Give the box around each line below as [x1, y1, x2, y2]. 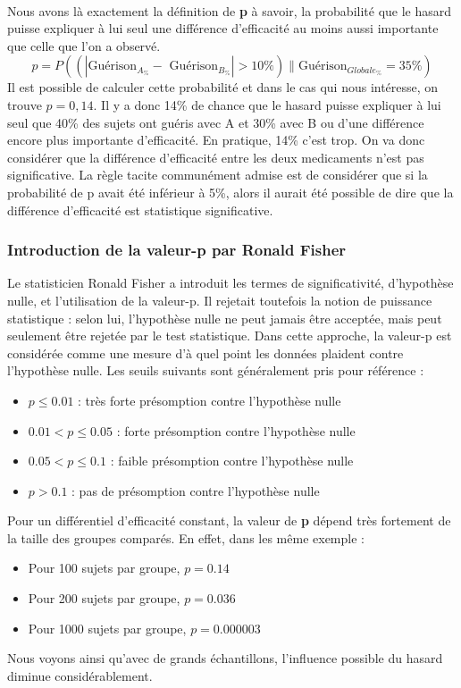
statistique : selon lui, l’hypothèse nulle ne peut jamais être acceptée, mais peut [7, 308, 442, 327]
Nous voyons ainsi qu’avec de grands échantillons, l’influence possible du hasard [7, 649, 443, 667]
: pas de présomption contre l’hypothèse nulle [71, 481, 320, 499]
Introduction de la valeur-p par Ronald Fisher [7, 239, 347, 261]
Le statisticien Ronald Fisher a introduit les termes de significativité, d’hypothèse [7, 273, 454, 292]
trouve [7, 95, 42, 113]
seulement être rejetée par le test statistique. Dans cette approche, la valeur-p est [7, 326, 452, 345]
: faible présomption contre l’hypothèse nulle [110, 451, 354, 470]
